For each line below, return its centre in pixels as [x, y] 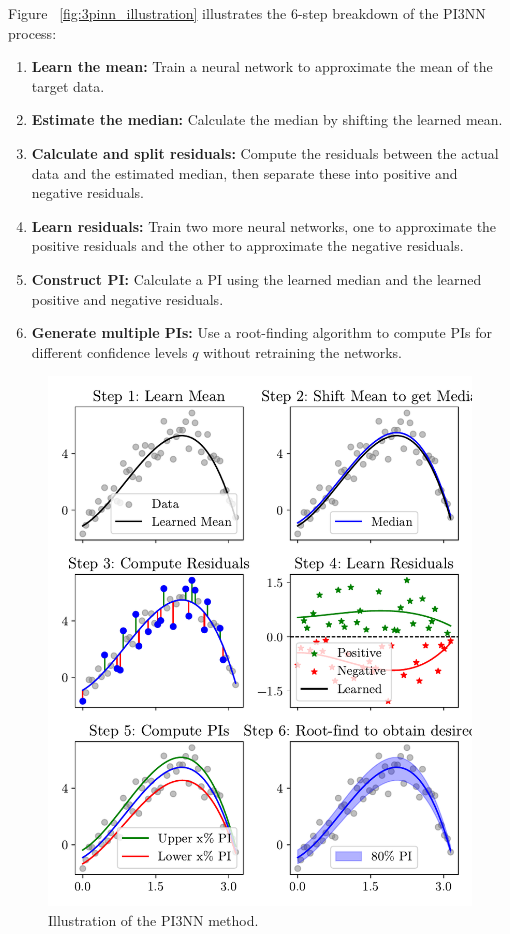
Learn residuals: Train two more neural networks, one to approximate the [264, 225]
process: [32, 32]
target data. [68, 85]
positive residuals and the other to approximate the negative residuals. [247, 245]
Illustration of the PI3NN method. [153, 920]
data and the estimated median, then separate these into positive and [244, 172]
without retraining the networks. [302, 351]
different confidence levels [109, 351]
